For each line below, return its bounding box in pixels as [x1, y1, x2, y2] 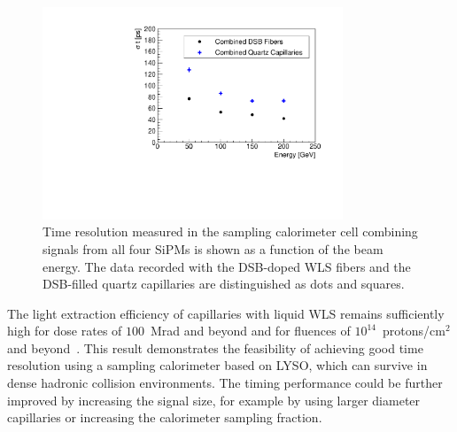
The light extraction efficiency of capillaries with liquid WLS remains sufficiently [7, 304, 445, 322]
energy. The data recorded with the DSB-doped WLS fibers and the [43, 257, 411, 275]
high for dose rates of [7, 321, 122, 340]
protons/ [383, 321, 430, 340]
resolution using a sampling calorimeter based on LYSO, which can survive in [7, 356, 428, 374]
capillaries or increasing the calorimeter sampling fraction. [7, 408, 322, 427]
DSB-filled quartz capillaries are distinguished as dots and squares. [43, 274, 405, 293]
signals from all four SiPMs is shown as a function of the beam [43, 239, 383, 258]
